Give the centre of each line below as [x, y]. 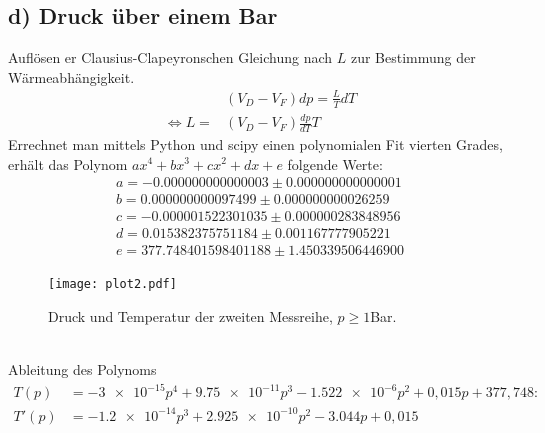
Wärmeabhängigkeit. [71, 76]
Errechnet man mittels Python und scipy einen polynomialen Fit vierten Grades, [255, 143]
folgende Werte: [335, 163]
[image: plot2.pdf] [112, 284]
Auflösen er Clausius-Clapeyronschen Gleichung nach [170, 57]
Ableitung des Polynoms [82, 369]
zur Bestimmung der [413, 57]
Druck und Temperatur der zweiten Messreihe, [190, 315]
